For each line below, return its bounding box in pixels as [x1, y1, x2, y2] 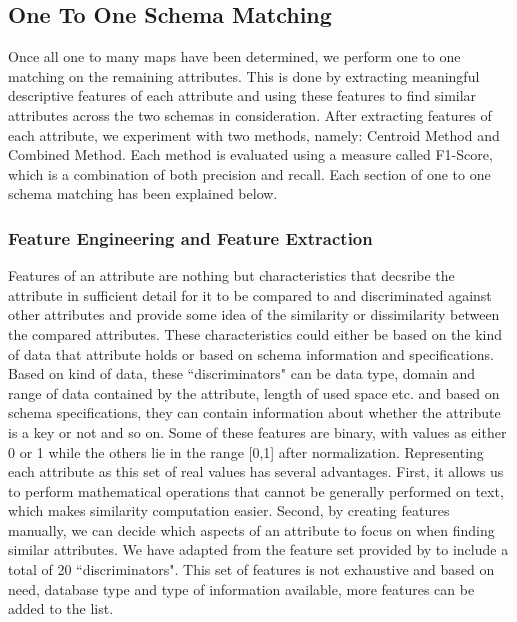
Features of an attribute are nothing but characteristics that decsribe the [8, 265, 455, 286]
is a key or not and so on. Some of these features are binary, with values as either [8, 421, 507, 442]
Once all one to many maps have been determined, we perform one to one [8, 46, 461, 67]
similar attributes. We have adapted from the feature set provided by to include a [8, 539, 509, 560]
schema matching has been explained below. [8, 183, 278, 204]
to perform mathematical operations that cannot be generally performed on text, [8, 480, 504, 501]
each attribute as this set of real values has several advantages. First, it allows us [8, 461, 504, 482]
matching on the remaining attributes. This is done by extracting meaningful [8, 65, 480, 86]
